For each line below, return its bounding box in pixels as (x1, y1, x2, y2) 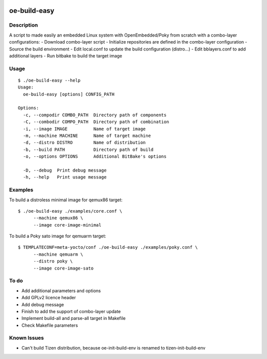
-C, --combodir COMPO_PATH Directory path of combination (23, 119, 169, 125)
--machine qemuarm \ (33, 251, 84, 257)
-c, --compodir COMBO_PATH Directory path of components (23, 112, 167, 118)
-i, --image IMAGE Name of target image (23, 126, 146, 132)
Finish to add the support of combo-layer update (21, 308, 121, 314)
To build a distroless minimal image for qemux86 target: (9, 197, 123, 203)
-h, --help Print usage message (23, 175, 107, 180)
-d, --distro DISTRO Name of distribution (23, 140, 146, 145)
